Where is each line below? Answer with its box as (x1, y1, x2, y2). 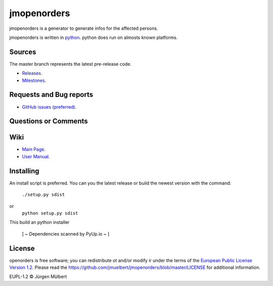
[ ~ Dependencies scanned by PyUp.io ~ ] (22, 230, 110, 237)
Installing (9, 167, 40, 175)
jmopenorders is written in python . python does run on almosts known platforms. (9, 34, 178, 40)
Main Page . (22, 147, 45, 153)
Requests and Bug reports (9, 90, 94, 99)
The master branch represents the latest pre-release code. (9, 61, 131, 67)
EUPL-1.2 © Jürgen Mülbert (9, 273, 67, 280)
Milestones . (22, 77, 47, 83)
